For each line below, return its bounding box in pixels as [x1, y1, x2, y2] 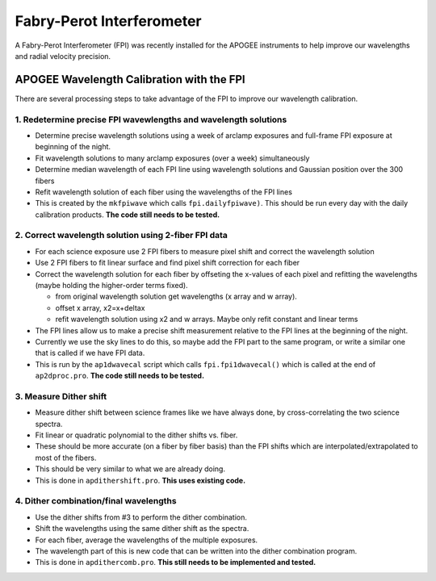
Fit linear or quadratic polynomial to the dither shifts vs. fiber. [35, 430, 238, 440]
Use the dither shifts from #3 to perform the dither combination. [35, 512, 248, 522]
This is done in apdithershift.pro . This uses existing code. [35, 475, 246, 485]
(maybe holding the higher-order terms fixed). [35, 281, 189, 290]
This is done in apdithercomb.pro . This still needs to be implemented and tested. [35, 558, 317, 567]
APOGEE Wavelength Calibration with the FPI [15, 73, 245, 86]
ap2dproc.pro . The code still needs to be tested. [35, 371, 205, 381]
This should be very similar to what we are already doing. [35, 464, 226, 474]
